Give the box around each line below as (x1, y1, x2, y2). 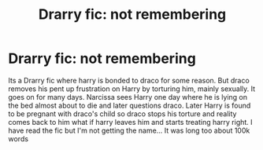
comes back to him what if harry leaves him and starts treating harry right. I (8, 117, 254, 126)
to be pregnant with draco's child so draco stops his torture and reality (8, 108, 237, 119)
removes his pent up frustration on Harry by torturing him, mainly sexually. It (8, 84, 256, 93)
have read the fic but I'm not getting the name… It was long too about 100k (8, 126, 250, 135)
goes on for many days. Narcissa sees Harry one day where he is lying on (8, 92, 248, 101)
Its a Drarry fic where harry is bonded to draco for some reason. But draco (8, 75, 250, 85)
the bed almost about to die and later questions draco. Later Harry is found (8, 101, 251, 110)
